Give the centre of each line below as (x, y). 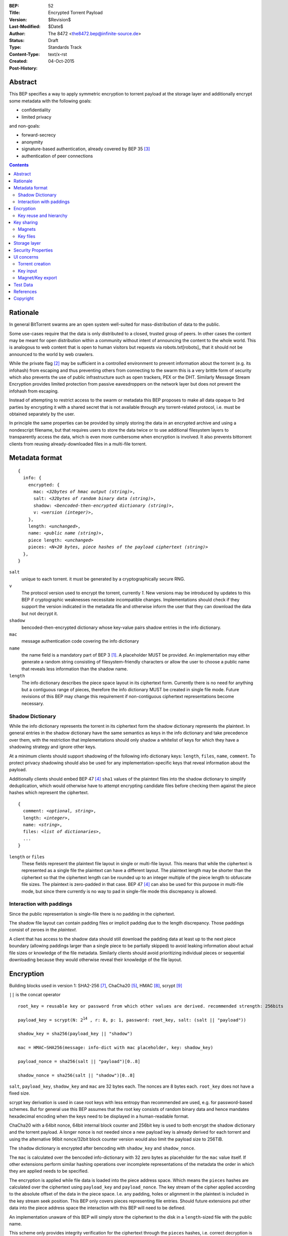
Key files (27, 236)
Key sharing (26, 222)
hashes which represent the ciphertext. (49, 793)
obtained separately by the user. (42, 414)
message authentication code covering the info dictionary (80, 641)
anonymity (32, 142)
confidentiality (36, 110)
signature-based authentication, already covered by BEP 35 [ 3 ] (86, 149)
